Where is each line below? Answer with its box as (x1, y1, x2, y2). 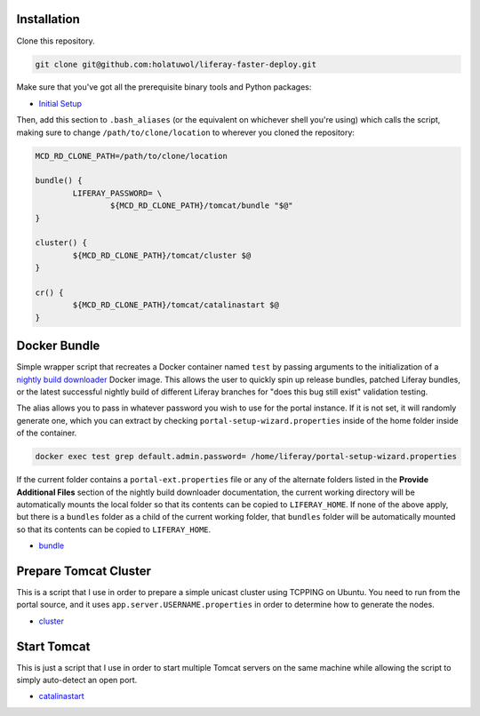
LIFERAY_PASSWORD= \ (72, 187, 163, 198)
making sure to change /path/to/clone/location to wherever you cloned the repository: (16, 127, 356, 138)
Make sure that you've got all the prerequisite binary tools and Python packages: (16, 82, 312, 92)
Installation (16, 12, 80, 27)
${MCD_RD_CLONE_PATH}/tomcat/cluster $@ (72, 250, 252, 260)
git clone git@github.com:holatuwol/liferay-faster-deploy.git (35, 59, 317, 69)
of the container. (16, 427, 77, 439)
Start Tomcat (16, 639, 91, 654)
